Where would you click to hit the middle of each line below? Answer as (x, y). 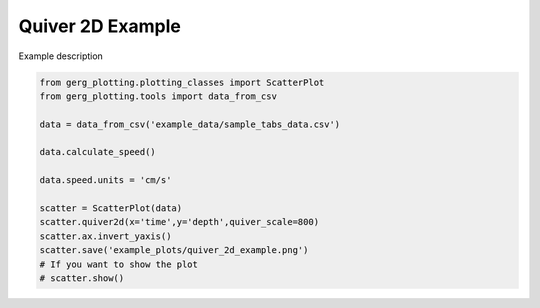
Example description (61, 56)
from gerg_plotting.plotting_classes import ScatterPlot (182, 82)
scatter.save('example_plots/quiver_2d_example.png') (174, 250)
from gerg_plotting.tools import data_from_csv (158, 96)
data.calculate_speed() (98, 152)
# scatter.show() (82, 278)
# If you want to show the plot (119, 264)
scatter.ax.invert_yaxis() (105, 236)
